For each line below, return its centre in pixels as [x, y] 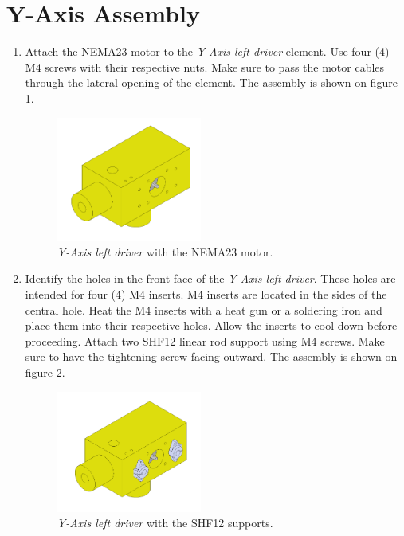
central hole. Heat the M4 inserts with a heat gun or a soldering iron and [204, 309]
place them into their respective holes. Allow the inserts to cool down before [211, 325]
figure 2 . [45, 372]
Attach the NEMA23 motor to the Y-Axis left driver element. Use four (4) [207, 51]
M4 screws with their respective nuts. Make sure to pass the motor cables [205, 67]
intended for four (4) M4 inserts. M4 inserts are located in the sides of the [206, 293]
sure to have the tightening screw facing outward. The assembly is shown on [211, 356]
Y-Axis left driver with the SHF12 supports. [165, 523]
